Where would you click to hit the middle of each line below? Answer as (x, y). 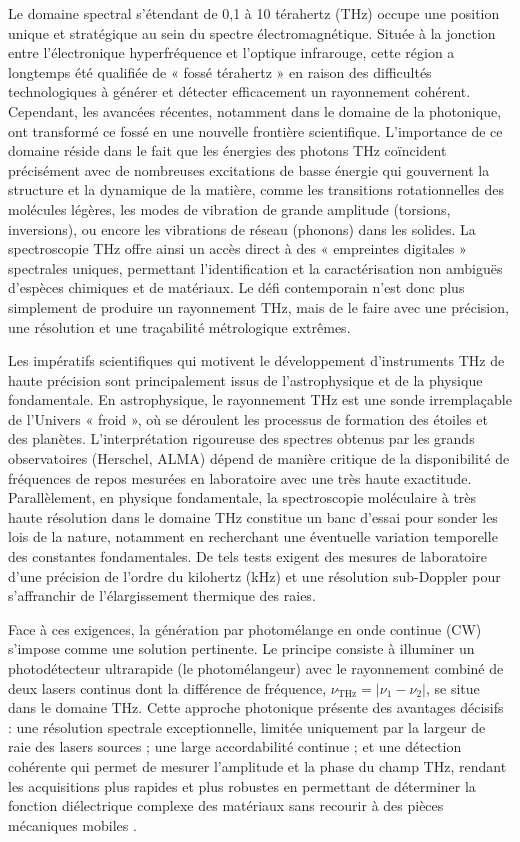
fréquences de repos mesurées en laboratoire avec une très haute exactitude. (240, 477)
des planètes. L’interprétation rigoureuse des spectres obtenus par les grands (241, 438)
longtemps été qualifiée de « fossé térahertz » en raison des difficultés (220, 71)
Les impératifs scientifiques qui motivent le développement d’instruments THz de (256, 360)
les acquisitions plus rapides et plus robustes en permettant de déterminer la (242, 785)
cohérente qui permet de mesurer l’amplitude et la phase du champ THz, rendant (257, 765)
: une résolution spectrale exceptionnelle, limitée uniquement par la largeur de (247, 726)
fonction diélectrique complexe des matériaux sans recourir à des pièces (226, 805)
